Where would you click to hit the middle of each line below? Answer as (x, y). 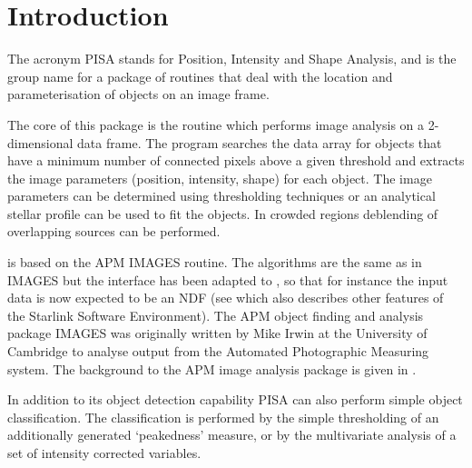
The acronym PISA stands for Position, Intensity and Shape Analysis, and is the (232, 59)
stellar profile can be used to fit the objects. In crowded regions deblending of (223, 213)
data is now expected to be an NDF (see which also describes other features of (226, 298)
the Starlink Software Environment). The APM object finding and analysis (216, 315)
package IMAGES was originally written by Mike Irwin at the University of (217, 333)
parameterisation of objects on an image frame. (138, 94)
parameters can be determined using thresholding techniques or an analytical (221, 196)
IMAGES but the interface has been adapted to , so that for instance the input (228, 279)
